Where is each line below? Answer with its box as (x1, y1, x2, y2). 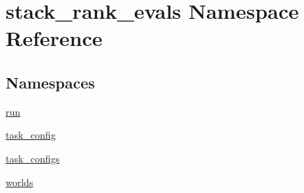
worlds (6, 174, 34, 189)
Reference (6, 24, 103, 52)
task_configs (6, 150, 60, 165)
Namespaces (6, 71, 95, 93)
